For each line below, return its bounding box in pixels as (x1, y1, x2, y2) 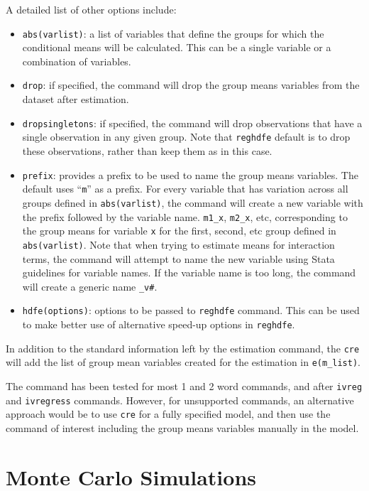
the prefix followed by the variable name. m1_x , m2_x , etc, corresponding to (22, 209, 348, 224)
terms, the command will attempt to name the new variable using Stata (22, 251, 335, 266)
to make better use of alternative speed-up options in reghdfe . (22, 317, 295, 332)
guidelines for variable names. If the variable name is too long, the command (22, 265, 356, 280)
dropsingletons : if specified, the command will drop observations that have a (22, 115, 363, 130)
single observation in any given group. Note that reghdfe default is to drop (22, 129, 351, 144)
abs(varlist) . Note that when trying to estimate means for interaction (22, 237, 335, 252)
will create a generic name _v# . (22, 279, 158, 293)
